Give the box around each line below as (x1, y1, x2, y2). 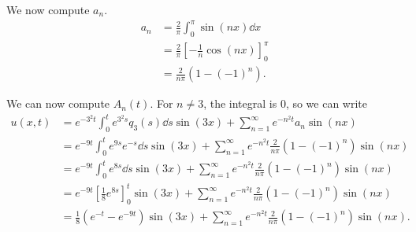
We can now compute (6, 95, 110, 112)
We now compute (6, 2, 90, 17)
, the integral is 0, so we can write (203, 95, 368, 112)
